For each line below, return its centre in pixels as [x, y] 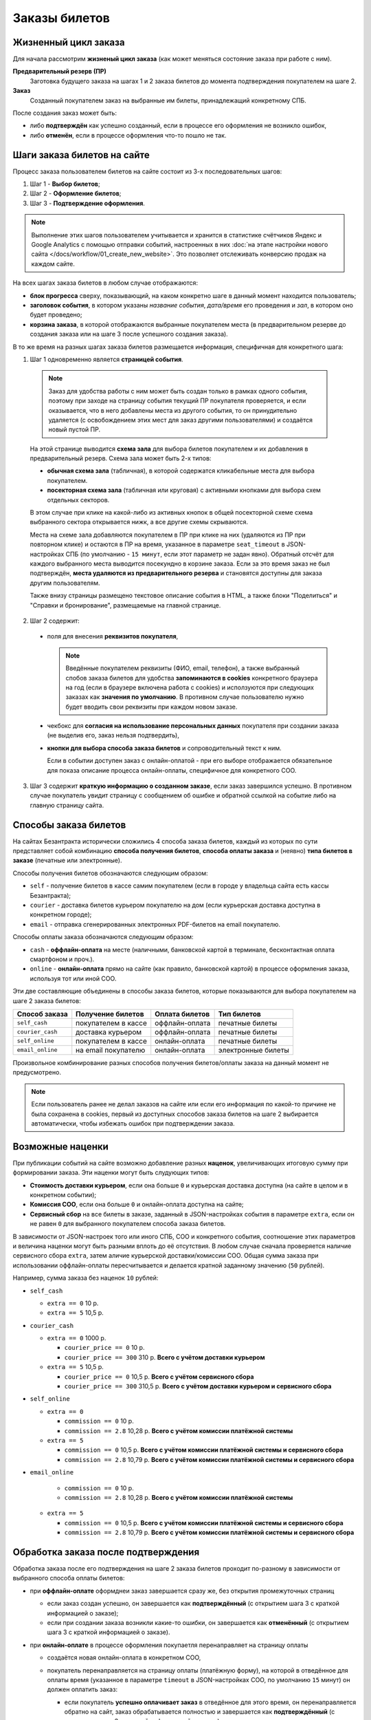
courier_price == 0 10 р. [104, 1348]
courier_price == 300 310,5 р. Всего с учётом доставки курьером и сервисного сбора [198, 1386]
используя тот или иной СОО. [73, 978]
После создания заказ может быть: [65, 113]
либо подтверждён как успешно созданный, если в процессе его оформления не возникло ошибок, [178, 126]
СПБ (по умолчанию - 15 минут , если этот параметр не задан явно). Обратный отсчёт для [200, 554]
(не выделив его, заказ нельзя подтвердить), [113, 735]
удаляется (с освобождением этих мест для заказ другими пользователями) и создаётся [180, 420]
